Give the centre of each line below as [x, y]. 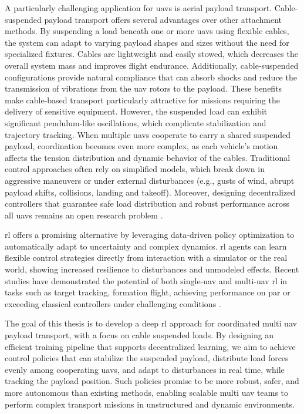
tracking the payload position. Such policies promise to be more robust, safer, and [152, 381]
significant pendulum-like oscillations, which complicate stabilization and [136, 122]
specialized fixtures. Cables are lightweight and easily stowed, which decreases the [151, 54]
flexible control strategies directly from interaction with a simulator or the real [146, 258]
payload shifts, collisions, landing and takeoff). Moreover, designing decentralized [150, 192]
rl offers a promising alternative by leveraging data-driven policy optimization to [150, 235]
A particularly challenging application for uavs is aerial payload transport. [139, 8]
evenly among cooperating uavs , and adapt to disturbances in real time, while [145, 369]
